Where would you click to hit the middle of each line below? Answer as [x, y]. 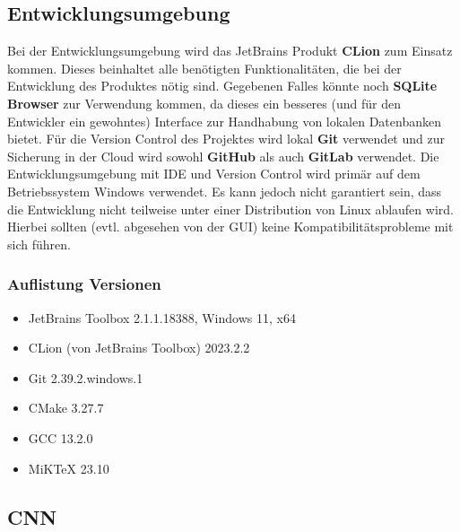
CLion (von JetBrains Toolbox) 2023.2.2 [139, 348]
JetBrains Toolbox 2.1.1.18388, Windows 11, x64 [162, 317]
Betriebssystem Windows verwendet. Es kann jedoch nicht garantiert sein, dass [225, 191]
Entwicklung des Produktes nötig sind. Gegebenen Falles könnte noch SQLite [222, 86]
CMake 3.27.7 [66, 408]
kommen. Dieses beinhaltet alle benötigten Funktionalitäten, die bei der [204, 68]
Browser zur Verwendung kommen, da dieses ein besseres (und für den [204, 103]
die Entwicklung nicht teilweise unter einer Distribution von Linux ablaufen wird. [230, 209]
